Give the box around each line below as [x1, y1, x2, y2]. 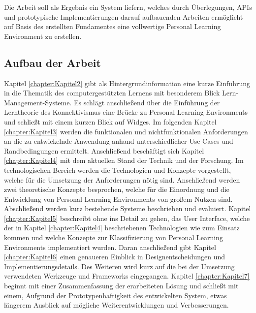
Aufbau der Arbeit [4, 55, 101, 70]
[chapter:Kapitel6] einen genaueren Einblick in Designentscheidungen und [4, 251, 225, 262]
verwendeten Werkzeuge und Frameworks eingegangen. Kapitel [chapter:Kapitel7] [4, 271, 250, 281]
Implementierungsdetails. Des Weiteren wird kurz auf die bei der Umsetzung [4, 261, 235, 271]
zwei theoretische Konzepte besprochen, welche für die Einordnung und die [4, 184, 229, 194]
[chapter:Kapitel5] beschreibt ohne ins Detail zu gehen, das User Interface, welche [4, 213, 250, 223]
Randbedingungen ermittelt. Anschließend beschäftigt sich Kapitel [4, 145, 204, 156]
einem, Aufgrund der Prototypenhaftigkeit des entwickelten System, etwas [4, 290, 227, 300]
